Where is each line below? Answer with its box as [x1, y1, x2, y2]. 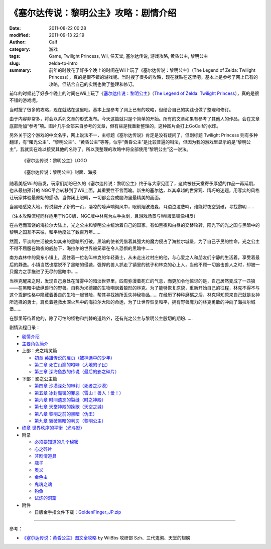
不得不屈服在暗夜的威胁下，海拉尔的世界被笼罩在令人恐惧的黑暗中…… [9, 245, 154, 251]
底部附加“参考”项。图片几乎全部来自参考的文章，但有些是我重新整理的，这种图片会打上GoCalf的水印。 [9, 123, 221, 129]
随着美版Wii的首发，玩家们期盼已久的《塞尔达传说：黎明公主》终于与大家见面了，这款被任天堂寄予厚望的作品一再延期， [9, 180, 258, 186]
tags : [9, 53, 21, 59]
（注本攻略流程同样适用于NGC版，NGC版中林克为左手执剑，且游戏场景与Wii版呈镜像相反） [9, 213, 198, 219]
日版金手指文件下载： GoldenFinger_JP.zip [34, 509, 121, 515]
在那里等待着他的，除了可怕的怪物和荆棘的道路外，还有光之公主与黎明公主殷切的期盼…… [9, 315, 193, 321]
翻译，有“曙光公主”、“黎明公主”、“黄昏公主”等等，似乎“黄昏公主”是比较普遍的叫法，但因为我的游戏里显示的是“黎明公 [9, 139, 251, 145]
